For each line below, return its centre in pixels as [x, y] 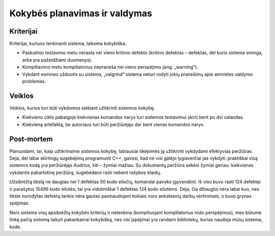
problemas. [34, 81]
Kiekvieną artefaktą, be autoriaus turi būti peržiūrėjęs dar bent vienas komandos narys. [113, 124]
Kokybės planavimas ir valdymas [81, 13]
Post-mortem [31, 139]
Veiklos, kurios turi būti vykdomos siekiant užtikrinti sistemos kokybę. [82, 108]
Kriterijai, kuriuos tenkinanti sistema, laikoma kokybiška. [68, 44]
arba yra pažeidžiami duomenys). [57, 60]
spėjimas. [20, 203]
